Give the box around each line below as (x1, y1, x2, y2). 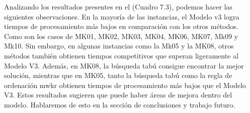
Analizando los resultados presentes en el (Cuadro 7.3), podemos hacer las (4, 1, 233, 11)
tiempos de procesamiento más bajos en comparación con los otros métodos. (4, 21, 238, 31)
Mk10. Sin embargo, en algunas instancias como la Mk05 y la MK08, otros (4, 40, 234, 51)
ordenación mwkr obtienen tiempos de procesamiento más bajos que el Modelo (4, 79, 246, 90)
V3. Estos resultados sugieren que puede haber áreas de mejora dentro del (4, 89, 232, 100)
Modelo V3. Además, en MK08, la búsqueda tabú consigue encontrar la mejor (4, 60, 244, 70)
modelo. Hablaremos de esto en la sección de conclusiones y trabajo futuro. (4, 99, 235, 109)
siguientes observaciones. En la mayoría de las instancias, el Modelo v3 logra (4, 11, 239, 21)
